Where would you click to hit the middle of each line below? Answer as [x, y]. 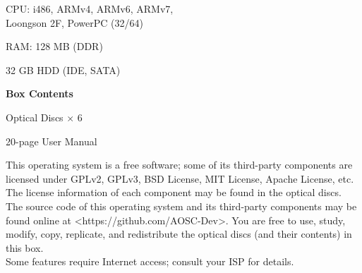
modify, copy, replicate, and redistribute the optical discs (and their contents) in [179, 234]
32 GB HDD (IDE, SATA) [63, 69]
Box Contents [40, 93]
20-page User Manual [52, 141]
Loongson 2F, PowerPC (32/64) [74, 22]
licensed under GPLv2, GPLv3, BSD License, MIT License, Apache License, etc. [180, 178]
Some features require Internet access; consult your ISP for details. [150, 261]
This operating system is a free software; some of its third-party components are [179, 165]
